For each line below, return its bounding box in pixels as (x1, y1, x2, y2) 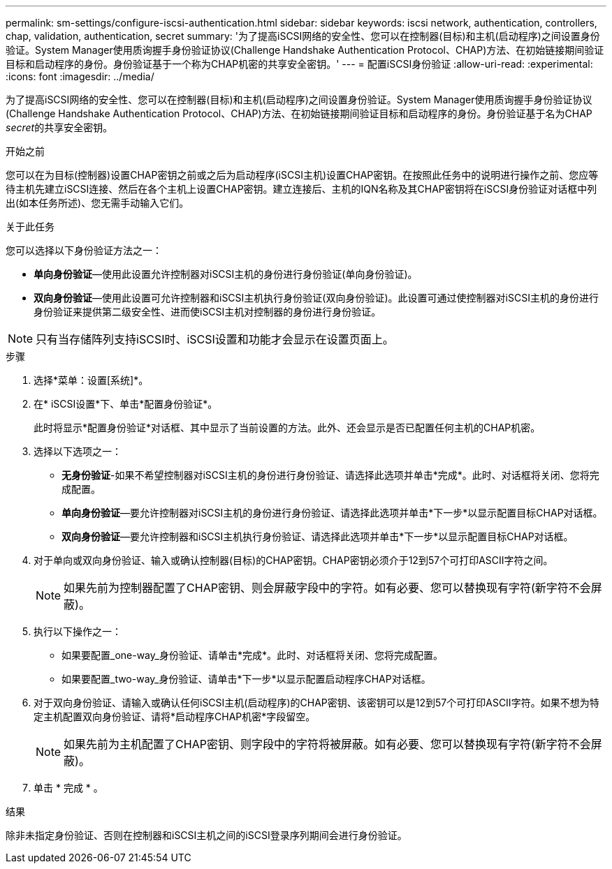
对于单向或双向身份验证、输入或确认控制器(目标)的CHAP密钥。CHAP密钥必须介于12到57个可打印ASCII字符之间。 (34, 554, 553, 566)
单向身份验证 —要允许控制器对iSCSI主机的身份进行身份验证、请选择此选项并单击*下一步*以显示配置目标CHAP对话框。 (61, 507, 603, 519)
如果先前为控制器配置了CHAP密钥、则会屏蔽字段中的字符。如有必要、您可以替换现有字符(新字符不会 (64, 581, 591, 595)
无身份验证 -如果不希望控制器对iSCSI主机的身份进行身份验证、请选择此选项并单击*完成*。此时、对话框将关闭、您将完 (61, 469, 599, 481)
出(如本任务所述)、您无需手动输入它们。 (6, 197, 189, 209)
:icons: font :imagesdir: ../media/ (6, 70, 154, 82)
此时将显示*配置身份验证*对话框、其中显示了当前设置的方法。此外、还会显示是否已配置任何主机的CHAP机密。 (34, 422, 541, 433)
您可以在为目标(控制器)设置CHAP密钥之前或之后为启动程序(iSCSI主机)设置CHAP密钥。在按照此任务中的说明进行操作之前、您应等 (6, 169, 599, 181)
